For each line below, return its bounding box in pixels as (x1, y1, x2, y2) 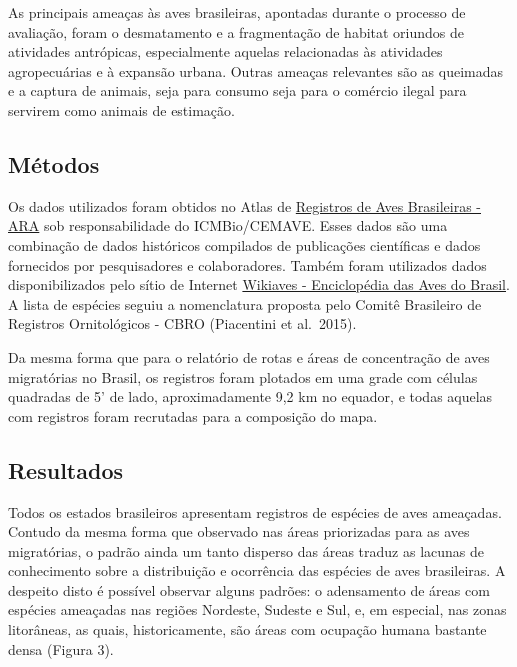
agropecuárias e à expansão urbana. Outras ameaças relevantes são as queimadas (8, 60, 504, 81)
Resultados (8, 454, 123, 485)
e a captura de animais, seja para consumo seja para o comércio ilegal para (8, 80, 467, 101)
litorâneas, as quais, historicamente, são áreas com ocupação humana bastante (8, 619, 487, 640)
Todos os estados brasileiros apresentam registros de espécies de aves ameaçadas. (8, 501, 502, 522)
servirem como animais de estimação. (8, 99, 235, 120)
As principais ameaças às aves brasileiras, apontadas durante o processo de (8, 2, 466, 22)
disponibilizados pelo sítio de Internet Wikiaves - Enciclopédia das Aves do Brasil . (8, 274, 510, 295)
